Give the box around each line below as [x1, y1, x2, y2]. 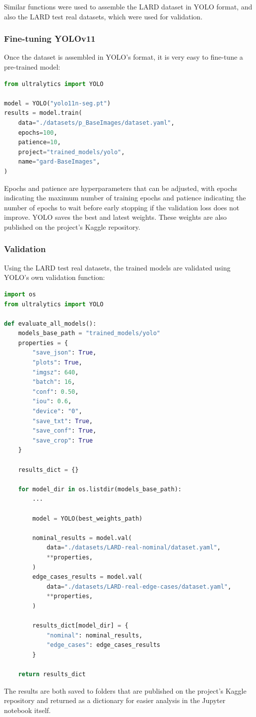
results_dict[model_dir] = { [32, 622, 128, 629]
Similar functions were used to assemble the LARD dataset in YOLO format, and [4, 1, 253, 11]
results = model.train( [4, 109, 82, 117]
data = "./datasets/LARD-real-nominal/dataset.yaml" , [46, 544, 221, 551]
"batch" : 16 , [32, 378, 75, 386]
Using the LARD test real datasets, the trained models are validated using [4, 262, 231, 272]
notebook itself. [4, 705, 51, 715]
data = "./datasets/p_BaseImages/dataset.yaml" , [18, 119, 175, 126]
